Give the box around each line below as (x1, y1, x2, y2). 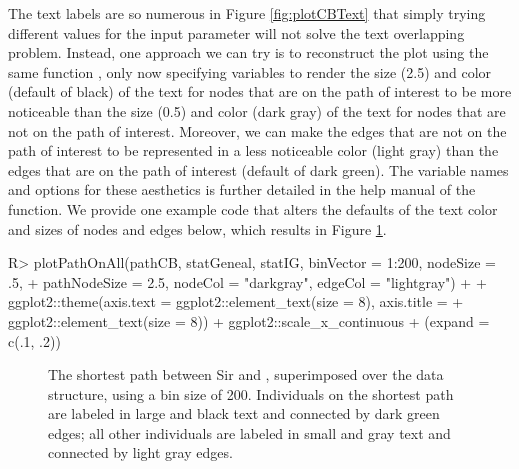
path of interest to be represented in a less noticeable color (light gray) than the (8, 140, 499, 161)
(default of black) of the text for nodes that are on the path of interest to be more (8, 81, 512, 102)
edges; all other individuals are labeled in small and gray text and (48, 422, 451, 443)
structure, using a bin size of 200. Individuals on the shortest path (48, 383, 454, 404)
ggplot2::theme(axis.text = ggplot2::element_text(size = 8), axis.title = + (8, 291, 464, 312)
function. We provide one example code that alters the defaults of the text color (8, 198, 498, 219)
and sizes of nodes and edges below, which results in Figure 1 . (8, 218, 387, 239)
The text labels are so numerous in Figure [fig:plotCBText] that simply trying (8, 3, 486, 23)
